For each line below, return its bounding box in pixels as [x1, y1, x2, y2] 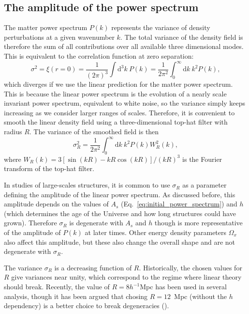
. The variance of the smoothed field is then [29, 126, 159, 136]
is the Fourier [182, 154, 222, 164]
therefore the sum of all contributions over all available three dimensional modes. [4, 41, 244, 51]
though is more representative [154, 218, 243, 228]
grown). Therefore [4, 218, 57, 228]
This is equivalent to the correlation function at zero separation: [4, 50, 194, 61]
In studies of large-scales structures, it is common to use [4, 180, 170, 190]
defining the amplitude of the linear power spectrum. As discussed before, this [4, 189, 235, 199]
